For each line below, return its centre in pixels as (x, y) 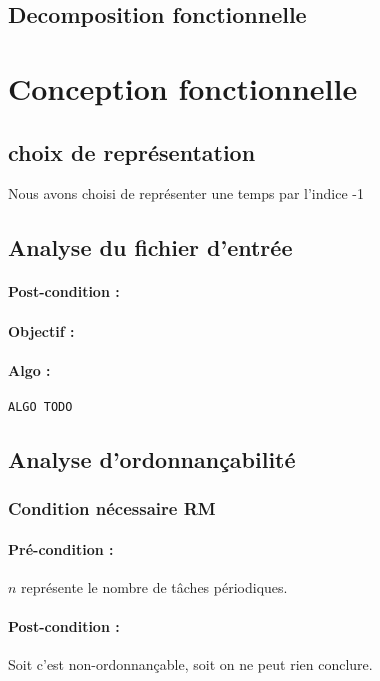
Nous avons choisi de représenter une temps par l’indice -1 (186, 193)
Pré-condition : (61, 548)
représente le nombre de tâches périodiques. (154, 586)
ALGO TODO (40, 406)
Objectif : (41, 330)
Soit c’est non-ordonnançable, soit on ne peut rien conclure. (190, 664)
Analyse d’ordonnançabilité (152, 458)
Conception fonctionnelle (183, 87)
